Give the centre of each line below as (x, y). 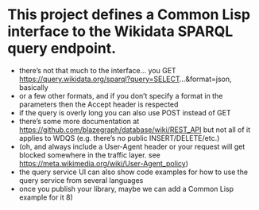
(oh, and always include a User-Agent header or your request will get (132, 146)
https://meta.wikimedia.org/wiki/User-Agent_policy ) (103, 163)
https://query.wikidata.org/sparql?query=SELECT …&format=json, (125, 79)
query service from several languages (81, 180)
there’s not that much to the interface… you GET (97, 70)
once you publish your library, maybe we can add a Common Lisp (126, 189)
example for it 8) (46, 197)
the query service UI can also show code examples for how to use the (133, 172)
